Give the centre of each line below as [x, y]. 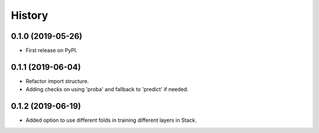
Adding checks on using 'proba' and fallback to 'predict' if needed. [107, 89]
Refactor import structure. [57, 81]
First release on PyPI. [52, 51]
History [30, 15]
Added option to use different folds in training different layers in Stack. [111, 120]
